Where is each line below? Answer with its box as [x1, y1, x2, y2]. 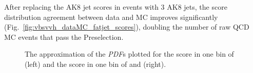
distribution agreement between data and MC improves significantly [4, 11, 218, 22]
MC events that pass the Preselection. [4, 31, 124, 42]
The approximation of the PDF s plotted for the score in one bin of [25, 48, 234, 59]
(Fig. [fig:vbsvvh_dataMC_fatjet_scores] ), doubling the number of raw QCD [4, 21, 249, 32]
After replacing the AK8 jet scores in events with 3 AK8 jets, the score [4, 2, 227, 12]
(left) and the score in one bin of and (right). [25, 58, 166, 69]
